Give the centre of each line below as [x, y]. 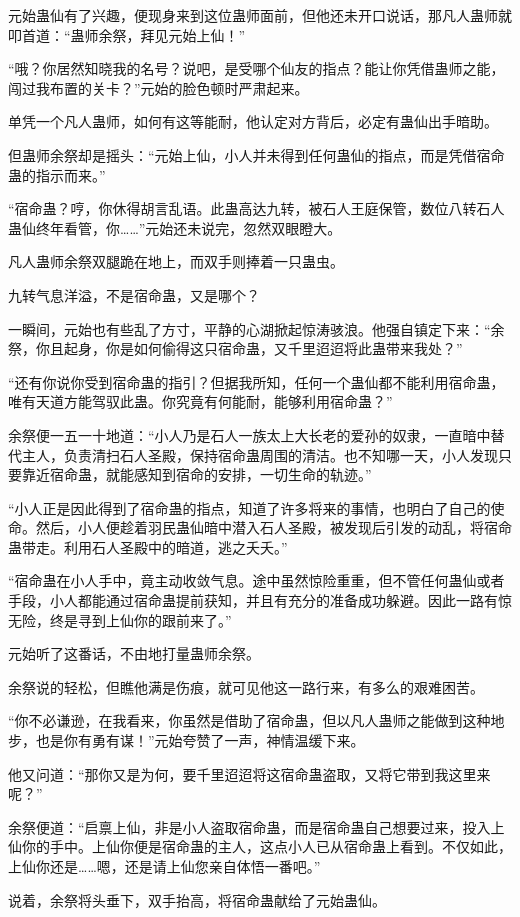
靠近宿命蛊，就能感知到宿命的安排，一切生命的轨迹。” [196, 474]
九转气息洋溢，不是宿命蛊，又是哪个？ [134, 294]
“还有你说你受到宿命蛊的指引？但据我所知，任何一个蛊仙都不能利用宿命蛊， [256, 381]
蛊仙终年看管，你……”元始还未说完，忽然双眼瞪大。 [175, 227]
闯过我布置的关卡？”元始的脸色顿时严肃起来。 [158, 87]
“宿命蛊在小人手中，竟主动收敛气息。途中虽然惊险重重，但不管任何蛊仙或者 [256, 580]
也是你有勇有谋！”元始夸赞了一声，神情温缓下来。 [200, 740]
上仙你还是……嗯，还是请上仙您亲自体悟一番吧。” [164, 866]
